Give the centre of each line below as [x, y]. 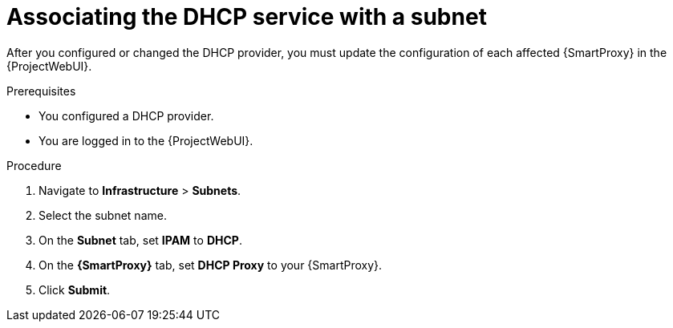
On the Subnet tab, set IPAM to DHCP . [140, 240]
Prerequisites [41, 91]
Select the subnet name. [103, 215]
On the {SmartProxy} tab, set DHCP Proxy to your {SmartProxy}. [211, 265]
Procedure [34, 165]
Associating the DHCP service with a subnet [247, 17]
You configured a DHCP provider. [126, 115]
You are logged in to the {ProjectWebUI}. [146, 140]
